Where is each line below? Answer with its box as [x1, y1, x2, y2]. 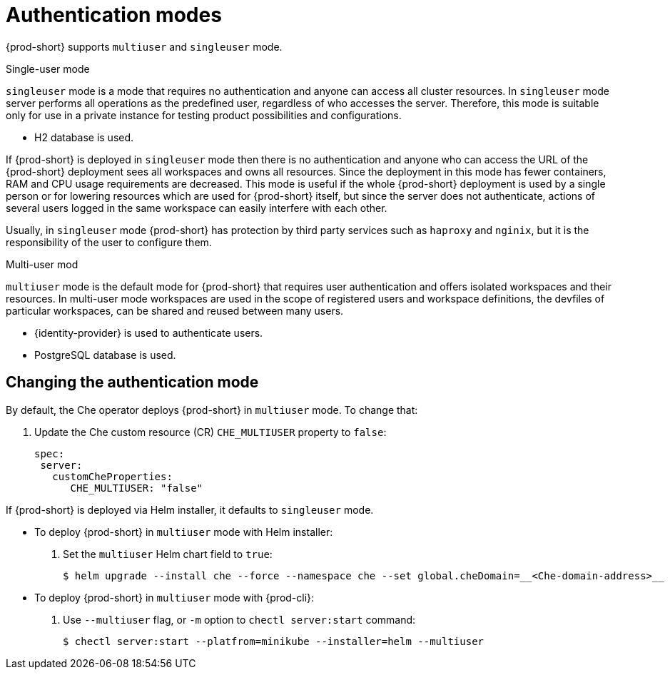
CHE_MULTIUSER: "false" [70, 482, 203, 494]
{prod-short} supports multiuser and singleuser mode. [6, 40, 283, 53]
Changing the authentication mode [6, 373, 259, 392]
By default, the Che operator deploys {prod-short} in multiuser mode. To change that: [6, 403, 418, 416]
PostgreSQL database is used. [34, 348, 176, 361]
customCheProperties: [52, 470, 173, 482]
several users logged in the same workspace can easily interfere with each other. [6, 201, 387, 214]
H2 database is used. [34, 131, 134, 143]
